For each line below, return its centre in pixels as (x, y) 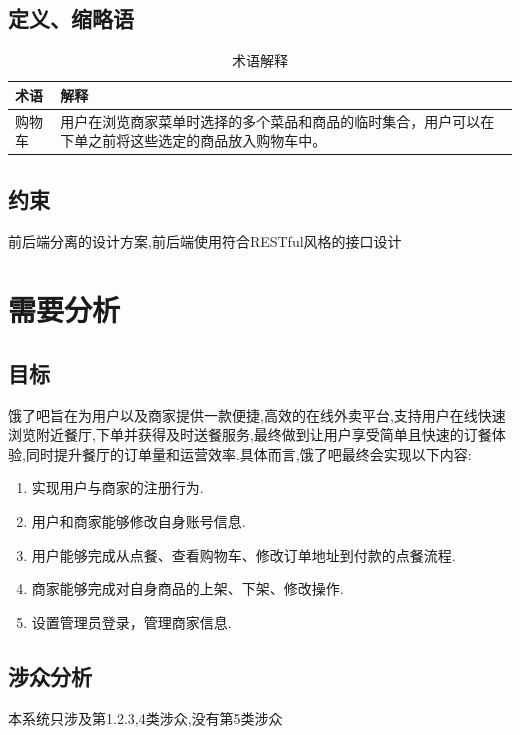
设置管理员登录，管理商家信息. (131, 621)
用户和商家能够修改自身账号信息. (138, 521)
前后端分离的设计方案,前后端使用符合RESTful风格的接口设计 (205, 240)
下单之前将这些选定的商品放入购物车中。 (193, 140)
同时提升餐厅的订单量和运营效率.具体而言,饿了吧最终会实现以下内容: (248, 453)
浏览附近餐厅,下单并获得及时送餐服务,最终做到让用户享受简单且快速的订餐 (250, 434)
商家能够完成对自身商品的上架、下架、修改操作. (187, 588)
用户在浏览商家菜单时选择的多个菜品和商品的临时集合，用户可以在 (277, 120)
